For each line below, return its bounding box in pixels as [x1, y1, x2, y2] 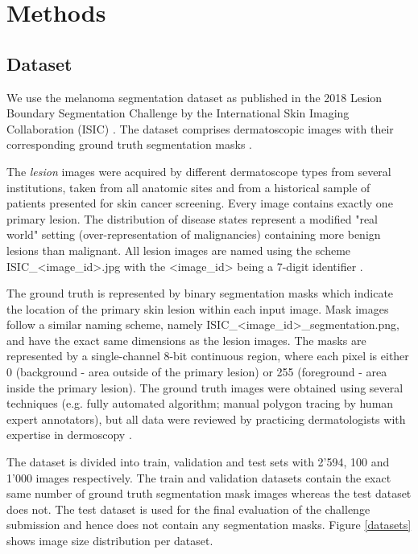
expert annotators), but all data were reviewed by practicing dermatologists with [6, 410, 406, 427]
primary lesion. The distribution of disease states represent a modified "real [6, 210, 379, 227]
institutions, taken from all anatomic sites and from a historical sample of [6, 179, 370, 195]
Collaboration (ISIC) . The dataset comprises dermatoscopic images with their [6, 120, 394, 137]
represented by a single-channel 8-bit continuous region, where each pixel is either [6, 347, 409, 364]
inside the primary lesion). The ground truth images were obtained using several [6, 379, 404, 396]
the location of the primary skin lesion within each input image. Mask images [6, 300, 389, 317]
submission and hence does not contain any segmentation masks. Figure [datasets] [6, 516, 412, 533]
